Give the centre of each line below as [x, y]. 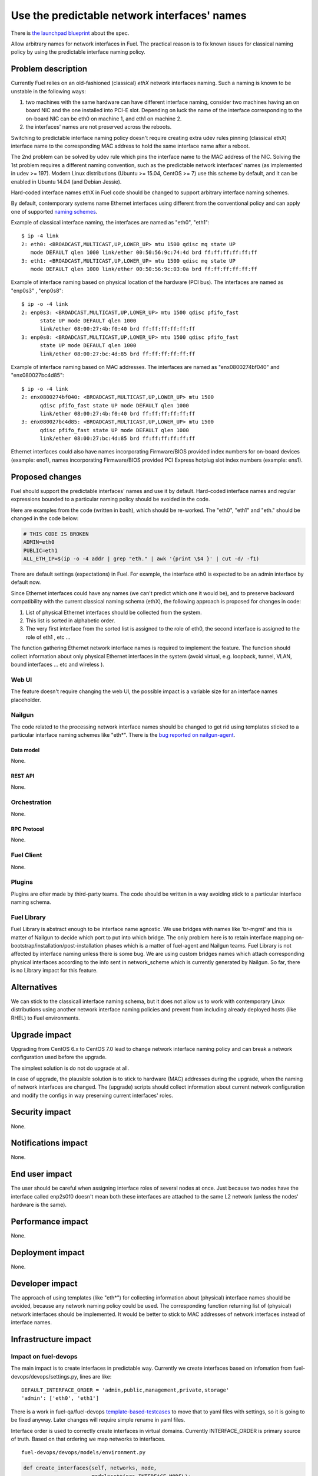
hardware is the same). [39, 1205]
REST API [23, 776]
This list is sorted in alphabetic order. [70, 621]
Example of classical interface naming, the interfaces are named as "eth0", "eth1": [110, 223]
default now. [26, 582]
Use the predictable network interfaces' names [129, 15]
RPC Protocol [27, 829]
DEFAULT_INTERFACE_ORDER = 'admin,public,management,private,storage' [125, 1390]
